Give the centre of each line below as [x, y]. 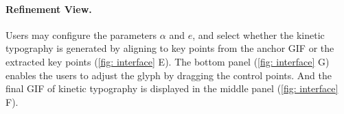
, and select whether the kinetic [259, 34]
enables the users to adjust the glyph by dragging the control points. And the [169, 75]
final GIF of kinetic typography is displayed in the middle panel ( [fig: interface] [172, 88]
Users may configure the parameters [81, 34]
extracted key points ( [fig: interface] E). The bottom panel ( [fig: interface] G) [168, 61]
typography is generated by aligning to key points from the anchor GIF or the [170, 48]
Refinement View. [49, 9]
